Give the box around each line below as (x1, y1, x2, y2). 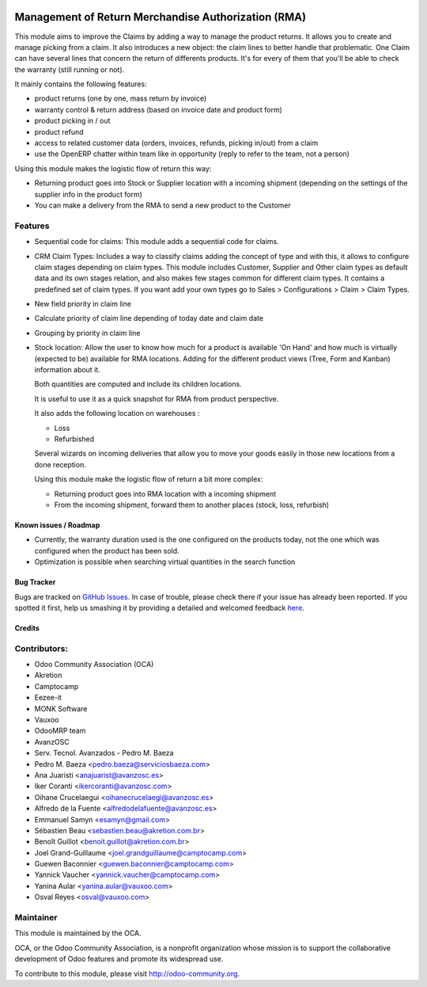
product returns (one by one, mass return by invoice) (34, 93, 207, 103)
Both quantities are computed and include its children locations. (34, 379, 243, 389)
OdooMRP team (34, 726, 86, 736)
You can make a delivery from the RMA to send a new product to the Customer (34, 200, 292, 210)
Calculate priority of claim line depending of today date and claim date (34, 314, 264, 323)
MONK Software (34, 703, 88, 713)
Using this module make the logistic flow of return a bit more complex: (34, 474, 263, 484)
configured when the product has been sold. (34, 546, 179, 555)
